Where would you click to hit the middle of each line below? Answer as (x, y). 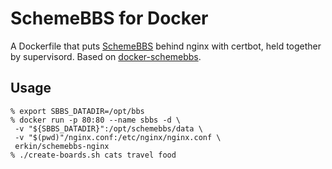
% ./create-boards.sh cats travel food (93, 155)
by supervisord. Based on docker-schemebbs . (106, 56)
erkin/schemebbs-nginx (62, 146)
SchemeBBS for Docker (109, 18)
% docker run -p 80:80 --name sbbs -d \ (96, 120)
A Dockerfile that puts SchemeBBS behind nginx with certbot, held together (166, 46)
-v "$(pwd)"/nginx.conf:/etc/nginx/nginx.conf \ (118, 137)
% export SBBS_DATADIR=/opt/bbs (77, 111)
